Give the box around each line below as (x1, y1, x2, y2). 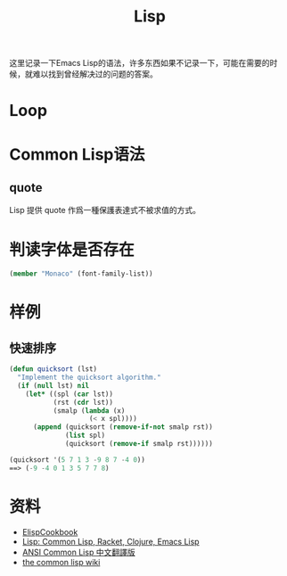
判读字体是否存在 (9, 239, 135, 259)
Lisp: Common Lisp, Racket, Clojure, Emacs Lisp (21, 536, 200, 547)
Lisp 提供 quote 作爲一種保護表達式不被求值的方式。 (9, 205, 201, 216)
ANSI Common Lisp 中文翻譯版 (21, 547, 135, 557)
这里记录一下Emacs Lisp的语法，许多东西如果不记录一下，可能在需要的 (9, 58, 270, 69)
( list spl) (65, 431, 105, 440)
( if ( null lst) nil (17, 381, 90, 390)
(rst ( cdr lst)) (53, 398, 114, 407)
